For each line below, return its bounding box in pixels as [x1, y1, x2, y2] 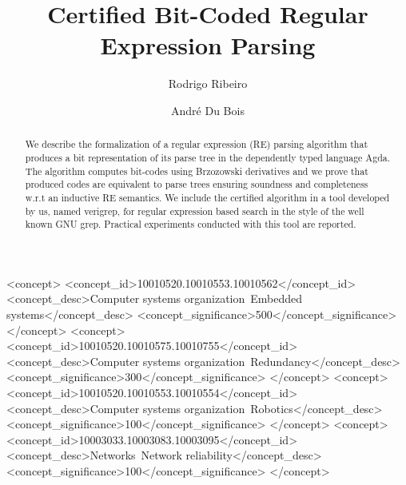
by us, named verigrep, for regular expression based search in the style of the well [25, 204, 364, 217]
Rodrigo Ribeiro [168, 75, 248, 92]
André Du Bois [171, 101, 245, 118]
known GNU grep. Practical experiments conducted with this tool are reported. [25, 217, 356, 231]
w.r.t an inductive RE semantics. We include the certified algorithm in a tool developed [25, 190, 390, 204]
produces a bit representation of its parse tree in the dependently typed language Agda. [25, 150, 391, 164]
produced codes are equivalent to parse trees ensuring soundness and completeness [25, 177, 368, 191]
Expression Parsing [100, 29, 316, 62]
